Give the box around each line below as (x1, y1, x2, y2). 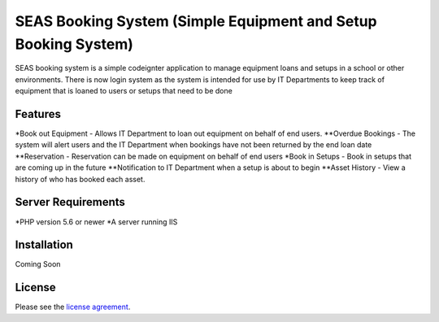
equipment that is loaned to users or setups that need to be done (15, 86, 233, 96)
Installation (15, 238, 73, 252)
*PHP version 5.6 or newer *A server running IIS (15, 216, 178, 227)
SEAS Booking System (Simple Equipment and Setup (15, 12, 377, 30)
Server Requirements (15, 195, 126, 209)
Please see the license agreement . (15, 302, 131, 312)
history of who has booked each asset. (15, 174, 146, 184)
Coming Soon (15, 259, 61, 269)
